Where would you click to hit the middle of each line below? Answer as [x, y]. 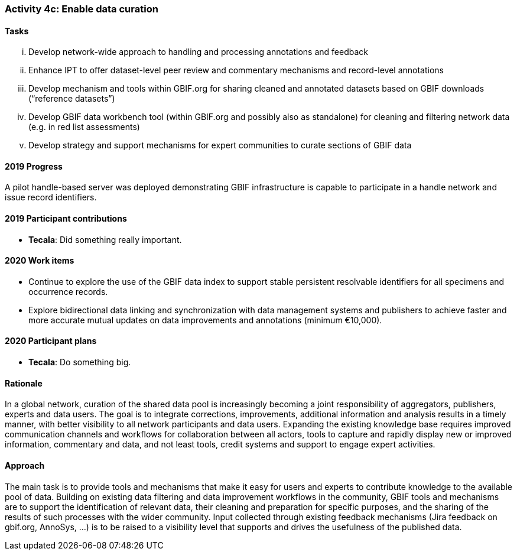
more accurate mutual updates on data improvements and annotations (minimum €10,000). [205, 320]
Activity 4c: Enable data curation [82, 9]
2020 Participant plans [51, 341]
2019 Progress [34, 166]
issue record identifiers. [51, 197]
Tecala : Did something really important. [105, 239]
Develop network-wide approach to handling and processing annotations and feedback [198, 52]
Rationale [24, 383]
